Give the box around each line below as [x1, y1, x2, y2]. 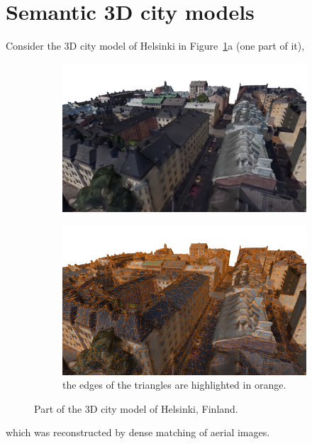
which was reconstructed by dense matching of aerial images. [6, 425, 270, 440]
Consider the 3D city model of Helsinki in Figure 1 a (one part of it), [6, 38, 305, 53]
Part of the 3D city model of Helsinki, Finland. [34, 401, 238, 416]
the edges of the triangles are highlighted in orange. [62, 377, 286, 392]
